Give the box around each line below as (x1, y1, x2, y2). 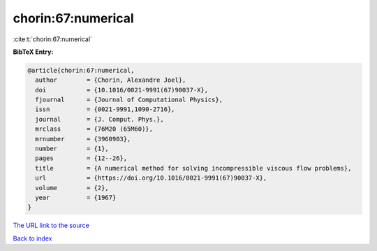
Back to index (13, 234, 52, 243)
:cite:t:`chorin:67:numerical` (13, 35, 92, 43)
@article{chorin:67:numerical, (27, 66, 135, 74)
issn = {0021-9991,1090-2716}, (35, 106, 175, 113)
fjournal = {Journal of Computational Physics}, (35, 96, 223, 104)
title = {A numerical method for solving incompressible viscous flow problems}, (35, 164, 352, 172)
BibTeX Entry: (13, 48, 54, 56)
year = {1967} (35, 194, 117, 201)
